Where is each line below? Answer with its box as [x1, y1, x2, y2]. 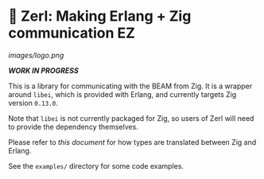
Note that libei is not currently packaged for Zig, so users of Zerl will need [8, 113, 254, 123]
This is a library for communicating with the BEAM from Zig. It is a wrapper [8, 81, 253, 91]
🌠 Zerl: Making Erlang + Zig [8, 7, 192, 25]
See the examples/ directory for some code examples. [8, 161, 184, 170]
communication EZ [8, 24, 135, 42]
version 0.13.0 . [8, 98, 58, 107]
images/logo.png [8, 50, 64, 60]
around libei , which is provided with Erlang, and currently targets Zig [8, 89, 237, 99]
